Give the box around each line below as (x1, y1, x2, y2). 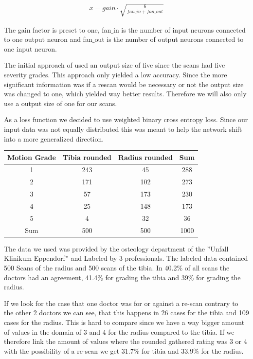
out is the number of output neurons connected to (94, 34, 244, 44)
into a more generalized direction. (4, 133, 104, 144)
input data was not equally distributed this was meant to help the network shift (4, 124, 242, 134)
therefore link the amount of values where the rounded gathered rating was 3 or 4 (4, 336, 247, 346)
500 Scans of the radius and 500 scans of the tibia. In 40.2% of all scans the (4, 262, 230, 272)
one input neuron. (4, 43, 57, 54)
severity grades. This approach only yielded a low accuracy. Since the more (4, 69, 227, 79)
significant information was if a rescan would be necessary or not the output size (4, 79, 244, 89)
